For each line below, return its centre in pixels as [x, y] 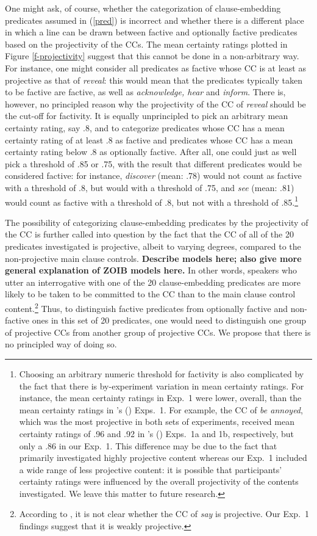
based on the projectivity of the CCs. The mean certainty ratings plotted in [146, 44]
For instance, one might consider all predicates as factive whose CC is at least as [155, 67]
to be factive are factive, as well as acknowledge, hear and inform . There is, [145, 92]
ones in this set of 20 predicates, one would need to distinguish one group [169, 320]
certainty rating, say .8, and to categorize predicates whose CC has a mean [145, 127]
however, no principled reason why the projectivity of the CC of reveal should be [155, 103]
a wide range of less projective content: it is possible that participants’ [151, 469]
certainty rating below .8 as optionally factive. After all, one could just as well [151, 152]
